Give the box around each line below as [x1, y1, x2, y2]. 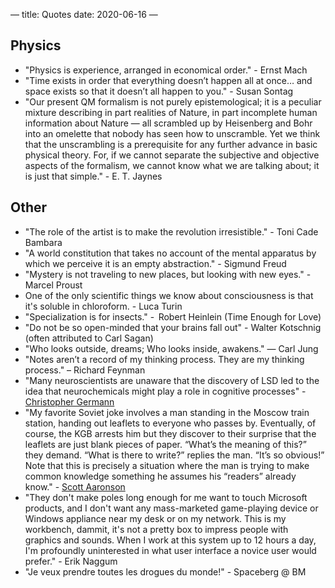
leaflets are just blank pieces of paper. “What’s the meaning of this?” [24, 438, 307, 450]
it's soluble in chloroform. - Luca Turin [24, 300, 183, 312]
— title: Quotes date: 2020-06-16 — [10, 9, 158, 20]
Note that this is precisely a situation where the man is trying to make [24, 459, 310, 471]
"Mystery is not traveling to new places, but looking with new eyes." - [24, 268, 312, 280]
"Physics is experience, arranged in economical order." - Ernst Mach [24, 64, 308, 76]
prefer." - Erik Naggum [24, 555, 118, 567]
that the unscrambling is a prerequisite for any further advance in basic [24, 138, 318, 150]
